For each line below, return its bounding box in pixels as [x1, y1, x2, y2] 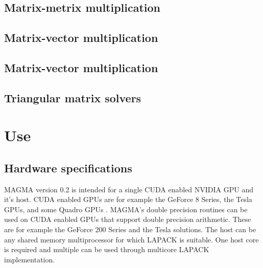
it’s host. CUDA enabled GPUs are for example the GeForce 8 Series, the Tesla [4, 194, 252, 205]
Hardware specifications [4, 160, 132, 175]
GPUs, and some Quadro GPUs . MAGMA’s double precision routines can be [4, 204, 248, 214]
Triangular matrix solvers [4, 90, 141, 105]
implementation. [4, 254, 55, 264]
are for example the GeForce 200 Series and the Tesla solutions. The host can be [4, 224, 256, 235]
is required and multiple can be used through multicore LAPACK [4, 244, 209, 255]
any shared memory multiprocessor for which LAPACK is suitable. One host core [4, 234, 259, 244]
